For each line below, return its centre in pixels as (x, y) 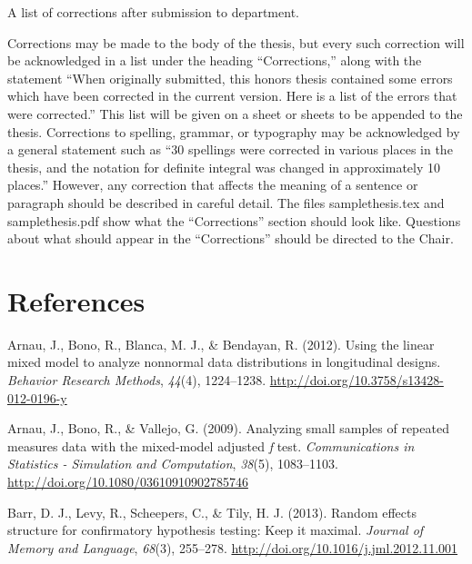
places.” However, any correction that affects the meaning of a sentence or (213, 185)
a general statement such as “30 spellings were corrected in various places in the (230, 149)
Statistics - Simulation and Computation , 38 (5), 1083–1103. (173, 464)
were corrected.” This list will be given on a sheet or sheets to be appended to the (235, 113)
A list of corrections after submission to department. (153, 12)
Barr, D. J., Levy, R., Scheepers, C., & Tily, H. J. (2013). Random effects (212, 512)
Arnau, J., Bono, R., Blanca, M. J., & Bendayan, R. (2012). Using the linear (221, 344)
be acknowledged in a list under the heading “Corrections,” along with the (215, 60)
